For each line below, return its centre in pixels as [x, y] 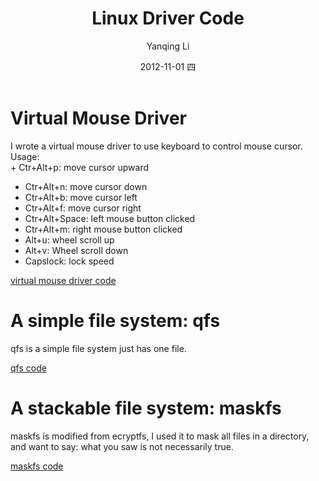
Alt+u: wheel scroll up [69, 239]
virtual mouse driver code [63, 280]
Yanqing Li [168, 46]
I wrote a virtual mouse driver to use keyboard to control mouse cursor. [156, 146]
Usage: [25, 156]
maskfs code [37, 466]
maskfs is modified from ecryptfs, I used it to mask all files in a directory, [160, 436]
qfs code [28, 368]
